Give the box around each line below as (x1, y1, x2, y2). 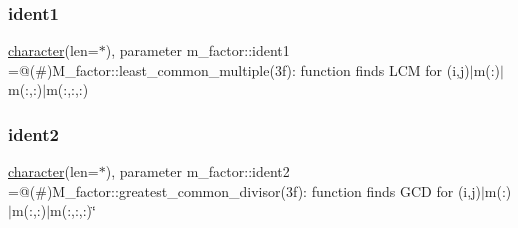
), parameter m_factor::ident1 (105, 40, 290, 61)
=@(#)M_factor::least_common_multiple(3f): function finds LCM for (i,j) (8, 59, 470, 80)
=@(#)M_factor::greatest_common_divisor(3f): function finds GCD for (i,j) (8, 180, 481, 201)
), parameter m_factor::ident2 (105, 161, 290, 182)
